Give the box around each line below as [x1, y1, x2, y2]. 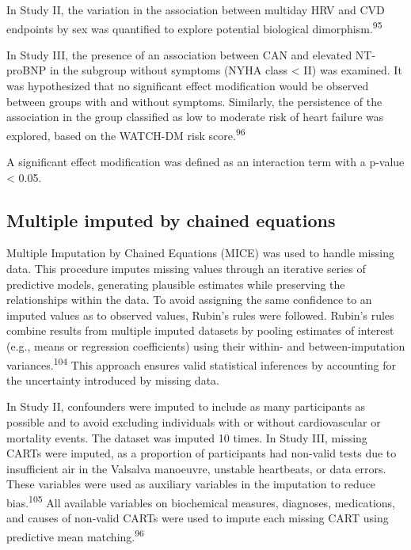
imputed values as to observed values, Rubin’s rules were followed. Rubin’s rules [6, 306, 394, 323]
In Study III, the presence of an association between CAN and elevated [6, 46, 352, 63]
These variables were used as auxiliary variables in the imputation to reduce [6, 476, 376, 492]
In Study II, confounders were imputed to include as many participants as [6, 398, 366, 415]
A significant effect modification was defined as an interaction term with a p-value [6, 154, 405, 170]
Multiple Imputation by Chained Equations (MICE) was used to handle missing [6, 245, 395, 261]
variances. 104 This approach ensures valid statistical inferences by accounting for [6, 354, 396, 373]
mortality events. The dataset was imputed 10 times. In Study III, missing [6, 429, 367, 446]
